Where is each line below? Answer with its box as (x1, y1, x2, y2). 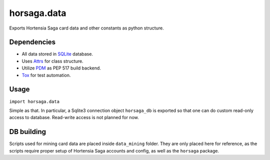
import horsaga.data (9, 98, 60, 104)
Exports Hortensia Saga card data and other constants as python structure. (9, 25, 164, 31)
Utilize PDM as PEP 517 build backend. (21, 65, 101, 71)
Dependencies (9, 38, 56, 46)
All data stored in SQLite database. (21, 51, 93, 57)
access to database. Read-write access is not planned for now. (9, 114, 139, 120)
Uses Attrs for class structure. (21, 58, 83, 64)
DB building (9, 127, 46, 136)
